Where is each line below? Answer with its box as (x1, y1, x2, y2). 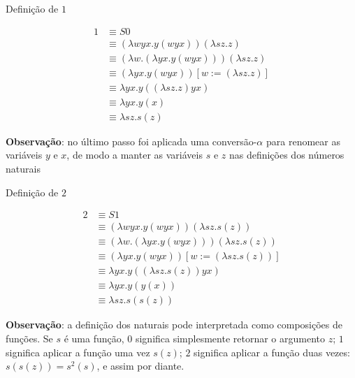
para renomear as (266, 133, 340, 148)
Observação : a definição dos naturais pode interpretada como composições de (6, 317, 343, 332)
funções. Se (6, 331, 53, 345)
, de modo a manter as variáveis (66, 147, 203, 162)
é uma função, (64, 331, 124, 345)
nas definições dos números (229, 147, 345, 162)
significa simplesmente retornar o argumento (135, 331, 325, 345)
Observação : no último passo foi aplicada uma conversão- (6, 133, 257, 148)
